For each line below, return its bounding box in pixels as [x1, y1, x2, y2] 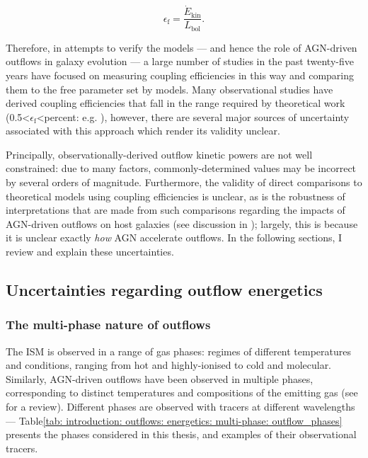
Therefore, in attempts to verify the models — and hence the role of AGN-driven [6, 40, 357, 55]
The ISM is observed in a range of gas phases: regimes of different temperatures [6, 343, 351, 358]
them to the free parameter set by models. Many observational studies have [6, 81, 333, 96]
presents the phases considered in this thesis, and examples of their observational [6, 427, 357, 442]
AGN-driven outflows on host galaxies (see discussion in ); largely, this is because [6, 216, 358, 231]
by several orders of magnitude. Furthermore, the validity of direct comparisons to [6, 175, 362, 190]
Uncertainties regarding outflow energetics [6, 279, 323, 301]
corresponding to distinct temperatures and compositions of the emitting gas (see [6, 385, 358, 400]
